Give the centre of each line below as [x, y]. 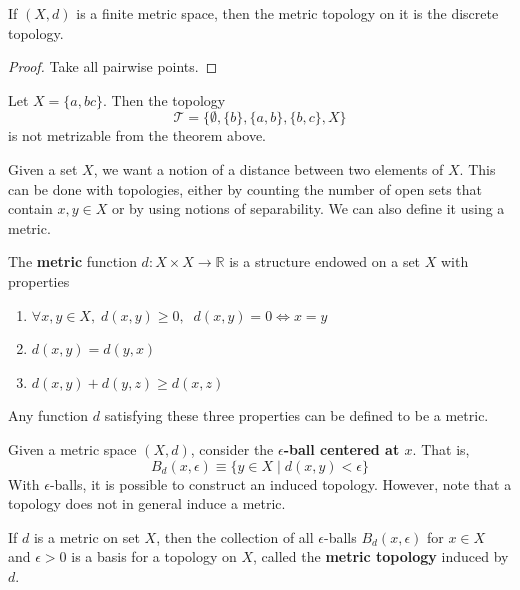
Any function [48, 415]
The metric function [72, 261]
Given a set [43, 168]
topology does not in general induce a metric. [147, 503]
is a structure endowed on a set [325, 261]
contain [30, 208]
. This [477, 168]
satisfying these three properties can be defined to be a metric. [296, 415]
